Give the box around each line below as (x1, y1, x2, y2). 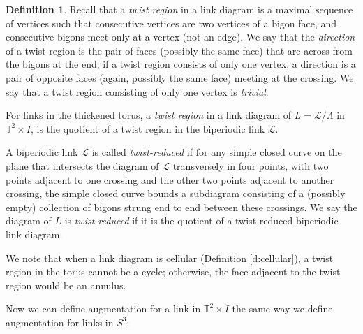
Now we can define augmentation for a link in (6, 301, 201, 316)
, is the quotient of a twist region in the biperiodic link (30, 121, 265, 136)
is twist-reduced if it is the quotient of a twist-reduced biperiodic (64, 213, 339, 228)
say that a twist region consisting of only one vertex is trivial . (6, 84, 269, 99)
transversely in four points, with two (172, 158, 329, 173)
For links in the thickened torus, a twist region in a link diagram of (6, 108, 292, 122)
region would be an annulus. (6, 277, 126, 292)
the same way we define (232, 301, 333, 316)
